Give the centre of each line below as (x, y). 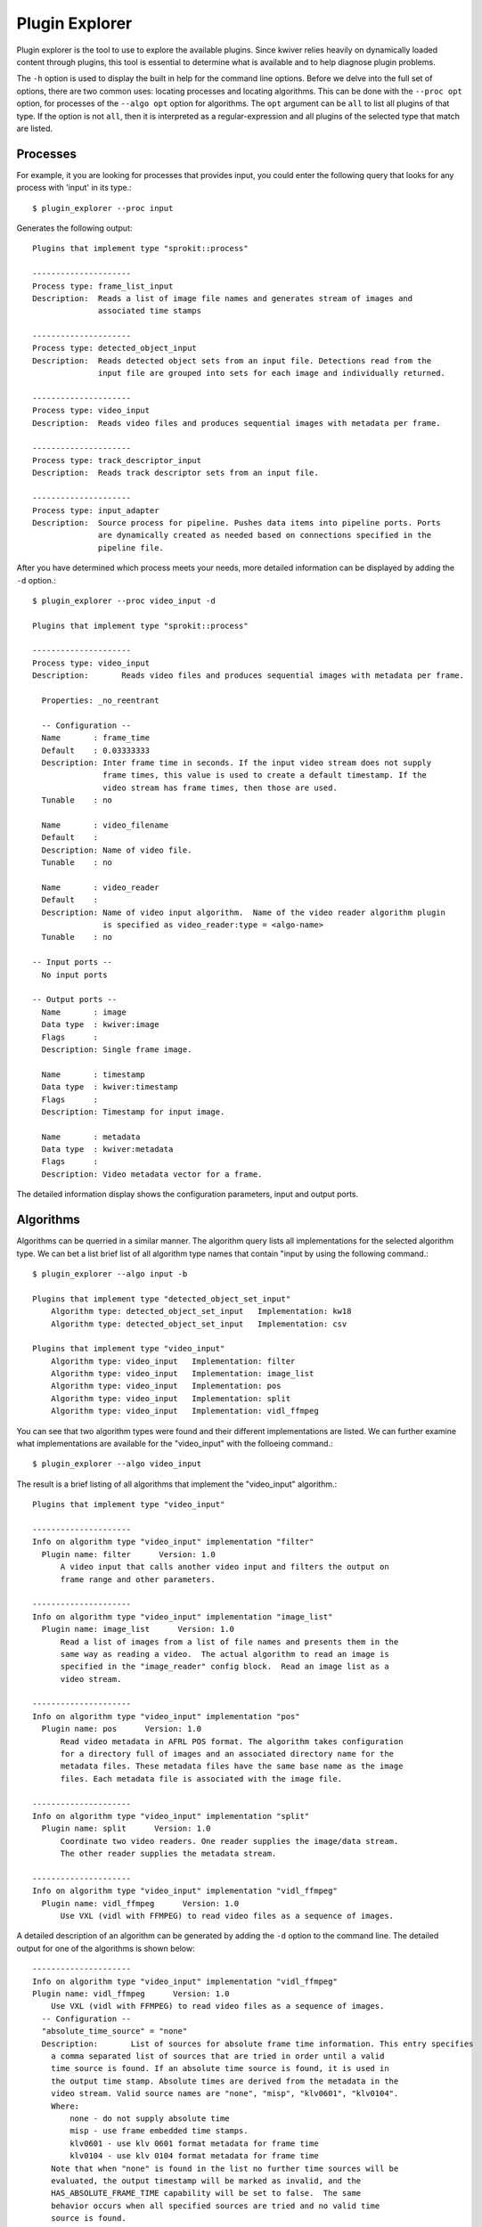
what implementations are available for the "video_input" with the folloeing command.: (175, 1444)
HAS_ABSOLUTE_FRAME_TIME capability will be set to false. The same (206, 2193)
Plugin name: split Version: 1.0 (126, 1829)
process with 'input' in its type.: (74, 188)
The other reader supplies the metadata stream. (168, 1854)
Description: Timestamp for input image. (133, 1112)
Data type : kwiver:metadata (107, 1150)
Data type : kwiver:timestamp (110, 1087)
